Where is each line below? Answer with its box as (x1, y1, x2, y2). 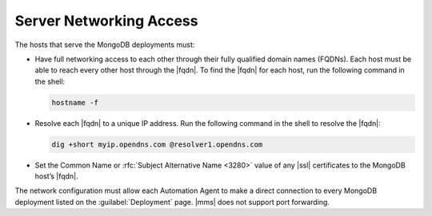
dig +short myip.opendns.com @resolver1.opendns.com (51, 139, 263, 149)
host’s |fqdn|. (34, 171, 79, 181)
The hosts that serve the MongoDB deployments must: (14, 40, 195, 49)
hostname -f (51, 98, 99, 107)
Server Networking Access (14, 12, 198, 29)
